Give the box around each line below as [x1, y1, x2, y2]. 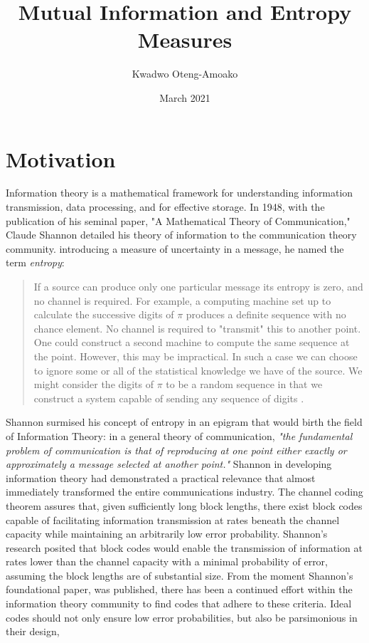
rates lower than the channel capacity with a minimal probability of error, [6, 554, 328, 569]
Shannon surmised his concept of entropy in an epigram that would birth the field [6, 414, 363, 429]
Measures [137, 25, 232, 54]
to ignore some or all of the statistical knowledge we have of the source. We [33, 362, 363, 377]
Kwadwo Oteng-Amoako [132, 66, 238, 81]
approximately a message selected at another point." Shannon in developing [6, 456, 332, 471]
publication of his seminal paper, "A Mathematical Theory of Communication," [6, 213, 351, 228]
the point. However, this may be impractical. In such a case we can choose [33, 348, 358, 363]
